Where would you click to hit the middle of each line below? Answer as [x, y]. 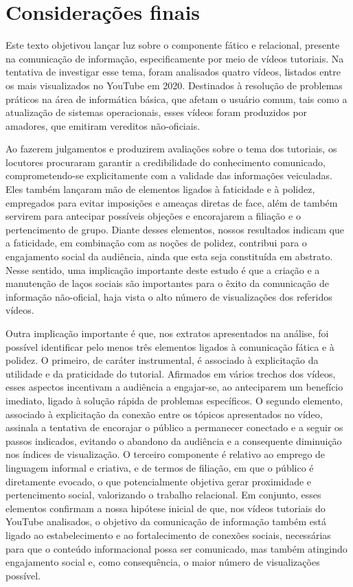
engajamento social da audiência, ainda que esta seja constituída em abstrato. [169, 256]
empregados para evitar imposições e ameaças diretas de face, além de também [172, 202]
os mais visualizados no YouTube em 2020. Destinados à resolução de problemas [174, 85]
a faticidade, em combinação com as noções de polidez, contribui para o [156, 243]
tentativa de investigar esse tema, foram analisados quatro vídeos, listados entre [173, 72]
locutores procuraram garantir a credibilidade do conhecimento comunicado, [166, 162]
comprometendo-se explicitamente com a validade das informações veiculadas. [169, 175]
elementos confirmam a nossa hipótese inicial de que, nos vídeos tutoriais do [166, 508]
